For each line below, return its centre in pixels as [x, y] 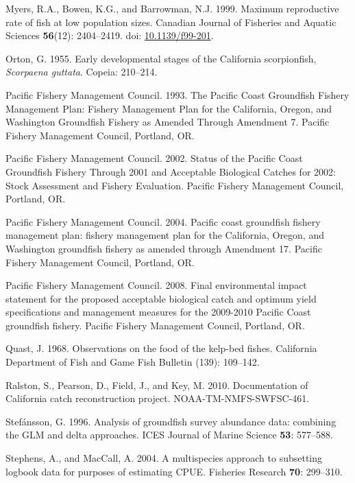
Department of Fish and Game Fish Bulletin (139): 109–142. [133, 362]
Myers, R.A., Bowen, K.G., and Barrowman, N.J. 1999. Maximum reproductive [172, 8]
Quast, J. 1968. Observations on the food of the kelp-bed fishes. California [161, 348]
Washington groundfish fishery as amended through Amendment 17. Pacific [164, 248]
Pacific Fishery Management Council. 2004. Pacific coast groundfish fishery [163, 221]
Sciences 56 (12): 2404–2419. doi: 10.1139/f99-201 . [110, 35]
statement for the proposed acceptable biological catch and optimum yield [161, 298]
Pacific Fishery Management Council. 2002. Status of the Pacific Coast [154, 158]
